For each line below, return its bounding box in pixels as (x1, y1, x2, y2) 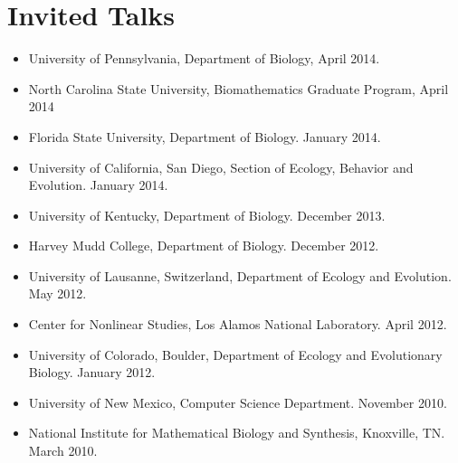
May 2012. (28, 284, 87, 303)
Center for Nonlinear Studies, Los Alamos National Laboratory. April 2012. (28, 315, 447, 334)
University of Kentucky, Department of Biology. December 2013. (28, 205, 386, 224)
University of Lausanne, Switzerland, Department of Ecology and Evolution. (28, 266, 452, 285)
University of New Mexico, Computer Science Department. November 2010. (28, 392, 447, 411)
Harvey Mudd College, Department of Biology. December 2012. (28, 236, 379, 255)
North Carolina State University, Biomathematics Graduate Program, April (28, 79, 449, 98)
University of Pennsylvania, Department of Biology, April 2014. (28, 49, 380, 68)
